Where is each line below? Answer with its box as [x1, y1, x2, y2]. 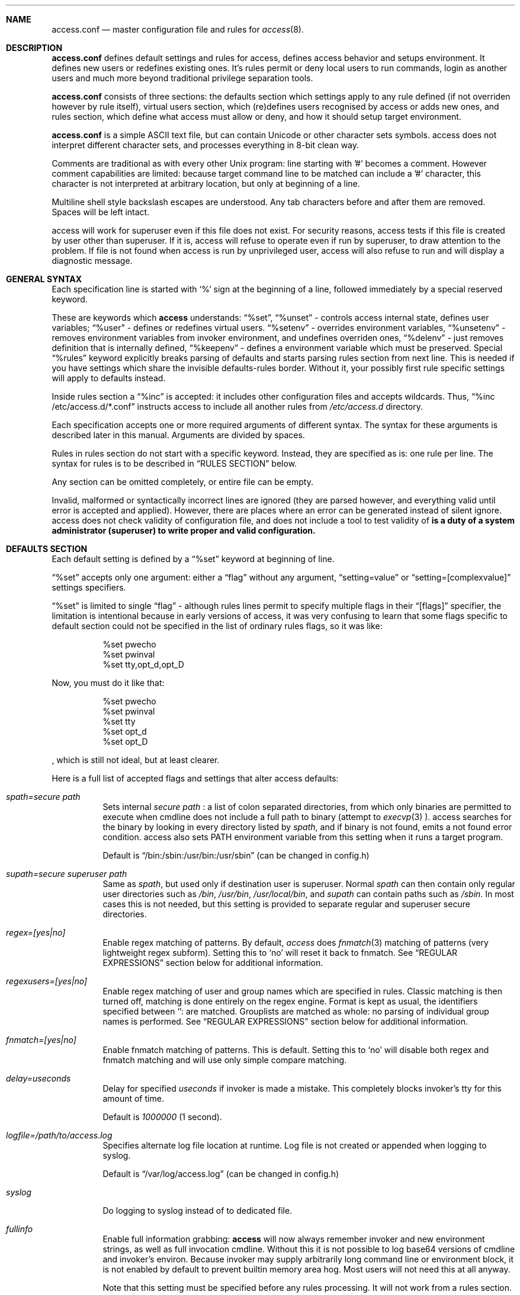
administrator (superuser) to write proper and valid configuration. [52, 525, 316, 535]
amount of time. [102, 1093, 164, 1103]
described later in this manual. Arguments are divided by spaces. [52, 430, 305, 440]
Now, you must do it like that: [52, 678, 165, 688]
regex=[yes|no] [6, 927, 66, 937]
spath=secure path [6, 792, 81, 802]
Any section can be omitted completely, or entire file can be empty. [52, 477, 313, 487]
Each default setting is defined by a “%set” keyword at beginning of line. [52, 554, 335, 564]
